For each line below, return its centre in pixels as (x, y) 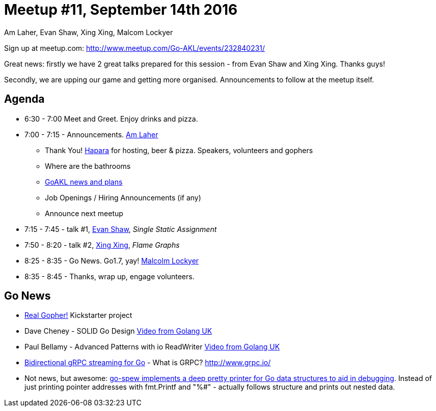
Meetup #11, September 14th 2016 (121, 10)
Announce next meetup (84, 213)
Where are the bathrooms (88, 166)
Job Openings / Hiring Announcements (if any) (123, 197)
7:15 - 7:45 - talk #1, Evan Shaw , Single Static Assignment (121, 229)
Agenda (24, 99)
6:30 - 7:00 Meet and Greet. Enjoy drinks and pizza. (111, 119)
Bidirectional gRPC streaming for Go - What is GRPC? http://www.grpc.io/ (148, 363)
